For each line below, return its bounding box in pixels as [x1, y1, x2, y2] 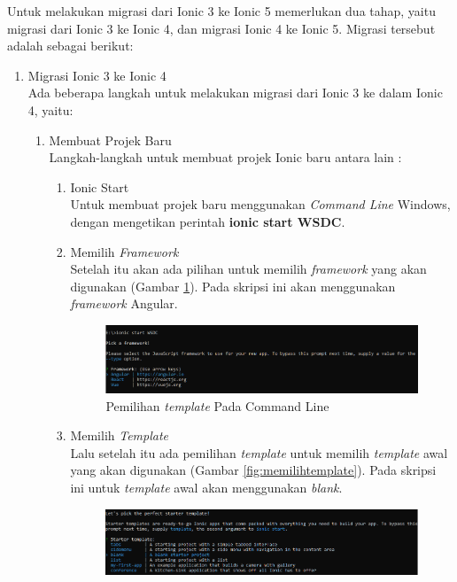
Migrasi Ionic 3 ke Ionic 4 [27, 66, 167, 84]
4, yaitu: [27, 100, 74, 119]
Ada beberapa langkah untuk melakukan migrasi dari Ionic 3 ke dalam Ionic [27, 83, 443, 102]
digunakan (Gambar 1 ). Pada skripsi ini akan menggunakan [70, 276, 396, 295]
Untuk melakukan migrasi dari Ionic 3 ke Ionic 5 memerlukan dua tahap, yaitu [7, 2, 436, 19]
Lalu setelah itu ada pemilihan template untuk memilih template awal [70, 443, 448, 462]
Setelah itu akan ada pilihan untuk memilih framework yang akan [70, 260, 427, 278]
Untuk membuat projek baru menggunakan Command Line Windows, [70, 195, 451, 213]
